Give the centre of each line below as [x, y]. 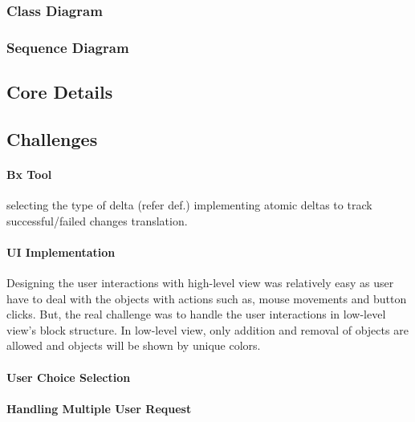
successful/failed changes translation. [97, 220]
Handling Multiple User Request [99, 408]
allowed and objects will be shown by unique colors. [134, 345]
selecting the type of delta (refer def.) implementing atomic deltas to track [189, 205]
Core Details [60, 92]
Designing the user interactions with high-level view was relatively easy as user [200, 283]
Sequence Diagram [68, 47]
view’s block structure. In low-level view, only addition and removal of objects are [207, 329]
